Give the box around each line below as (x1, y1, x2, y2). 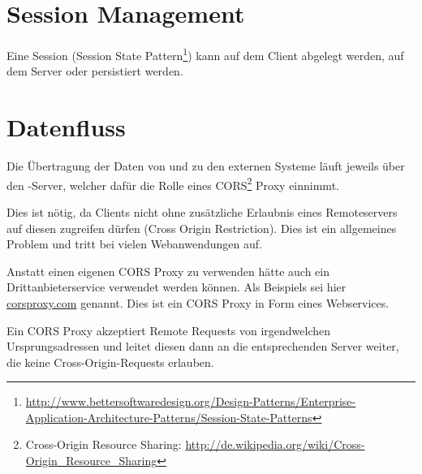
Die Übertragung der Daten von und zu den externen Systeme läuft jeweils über (6, 157, 405, 175)
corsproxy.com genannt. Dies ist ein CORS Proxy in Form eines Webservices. (6, 294, 390, 311)
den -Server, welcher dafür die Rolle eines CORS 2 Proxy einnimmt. (6, 174, 339, 193)
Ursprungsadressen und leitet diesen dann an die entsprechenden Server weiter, (6, 338, 399, 355)
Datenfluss (6, 110, 126, 144)
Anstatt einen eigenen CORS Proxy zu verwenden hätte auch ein (6, 262, 329, 279)
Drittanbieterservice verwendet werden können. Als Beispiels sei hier (6, 278, 347, 295)
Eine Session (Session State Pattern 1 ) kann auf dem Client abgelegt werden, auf (6, 45, 404, 63)
